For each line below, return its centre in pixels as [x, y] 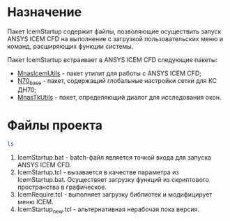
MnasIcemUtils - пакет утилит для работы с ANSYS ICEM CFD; [109, 73]
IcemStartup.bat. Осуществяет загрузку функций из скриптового [113, 179]
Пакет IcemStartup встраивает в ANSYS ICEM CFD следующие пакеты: [113, 59]
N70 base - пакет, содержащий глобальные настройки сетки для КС [117, 81]
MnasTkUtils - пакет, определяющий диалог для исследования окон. [119, 97]
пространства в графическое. [62, 187]
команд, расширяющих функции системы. [70, 46]
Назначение [45, 12]
